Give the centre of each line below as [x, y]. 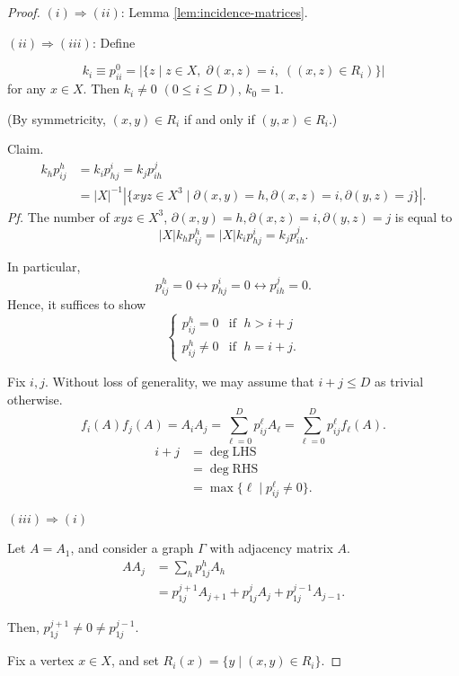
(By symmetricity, [57, 118]
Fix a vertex [41, 660]
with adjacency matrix [271, 548]
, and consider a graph [132, 548]
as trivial [399, 382]
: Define [114, 42]
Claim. [26, 149]
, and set [135, 660]
